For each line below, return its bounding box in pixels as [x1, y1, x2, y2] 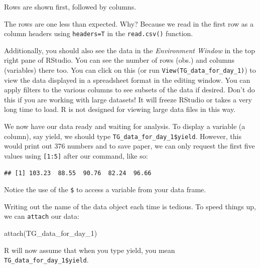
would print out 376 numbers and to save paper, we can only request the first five [4, 141, 255, 151]
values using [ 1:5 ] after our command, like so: [4, 150, 148, 161]
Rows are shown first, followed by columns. [4, 2, 137, 12]
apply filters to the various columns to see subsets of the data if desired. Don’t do [4, 84, 255, 95]
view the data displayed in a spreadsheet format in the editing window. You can [4, 74, 250, 85]
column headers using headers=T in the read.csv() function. [4, 28, 193, 39]
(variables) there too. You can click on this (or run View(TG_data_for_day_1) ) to [4, 65, 256, 75]
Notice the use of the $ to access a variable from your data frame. [4, 184, 206, 195]
